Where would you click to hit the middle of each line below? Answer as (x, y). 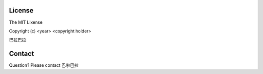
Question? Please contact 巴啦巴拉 (44, 65)
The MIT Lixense (26, 22)
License (21, 10)
